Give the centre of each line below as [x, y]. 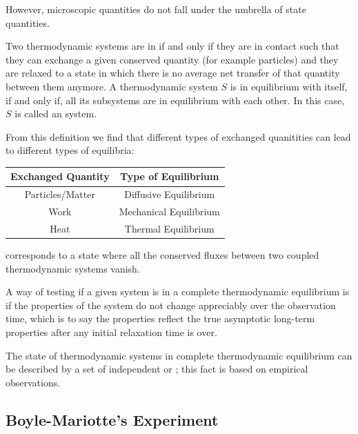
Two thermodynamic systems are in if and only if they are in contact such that [172, 46]
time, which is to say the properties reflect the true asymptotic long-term [160, 318]
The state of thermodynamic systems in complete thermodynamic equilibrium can [179, 355]
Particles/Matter [60, 194]
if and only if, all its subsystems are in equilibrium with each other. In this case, [175, 100]
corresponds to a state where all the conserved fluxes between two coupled [162, 255]
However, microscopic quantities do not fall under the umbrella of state [156, 9]
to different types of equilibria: [70, 150]
